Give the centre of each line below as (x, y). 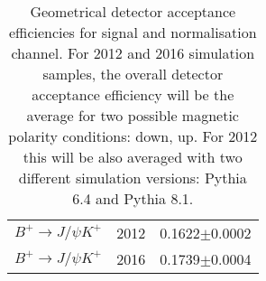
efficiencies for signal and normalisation (133, 32)
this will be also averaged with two (133, 157)
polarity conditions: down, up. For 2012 (133, 136)
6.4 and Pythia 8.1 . (133, 198)
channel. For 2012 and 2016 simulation (133, 53)
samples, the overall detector (133, 74)
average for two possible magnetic (133, 115)
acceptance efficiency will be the (133, 94)
